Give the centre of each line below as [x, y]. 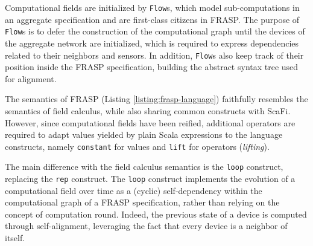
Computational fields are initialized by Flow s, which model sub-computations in [152, 7]
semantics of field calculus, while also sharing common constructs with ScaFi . [148, 110]
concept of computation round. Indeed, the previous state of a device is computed [156, 214]
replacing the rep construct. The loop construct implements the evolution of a [150, 179]
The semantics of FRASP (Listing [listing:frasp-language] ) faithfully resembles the [156, 99]
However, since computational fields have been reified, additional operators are [150, 122]
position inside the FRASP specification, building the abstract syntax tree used [152, 67]
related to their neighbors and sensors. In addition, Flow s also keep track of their [154, 55]
